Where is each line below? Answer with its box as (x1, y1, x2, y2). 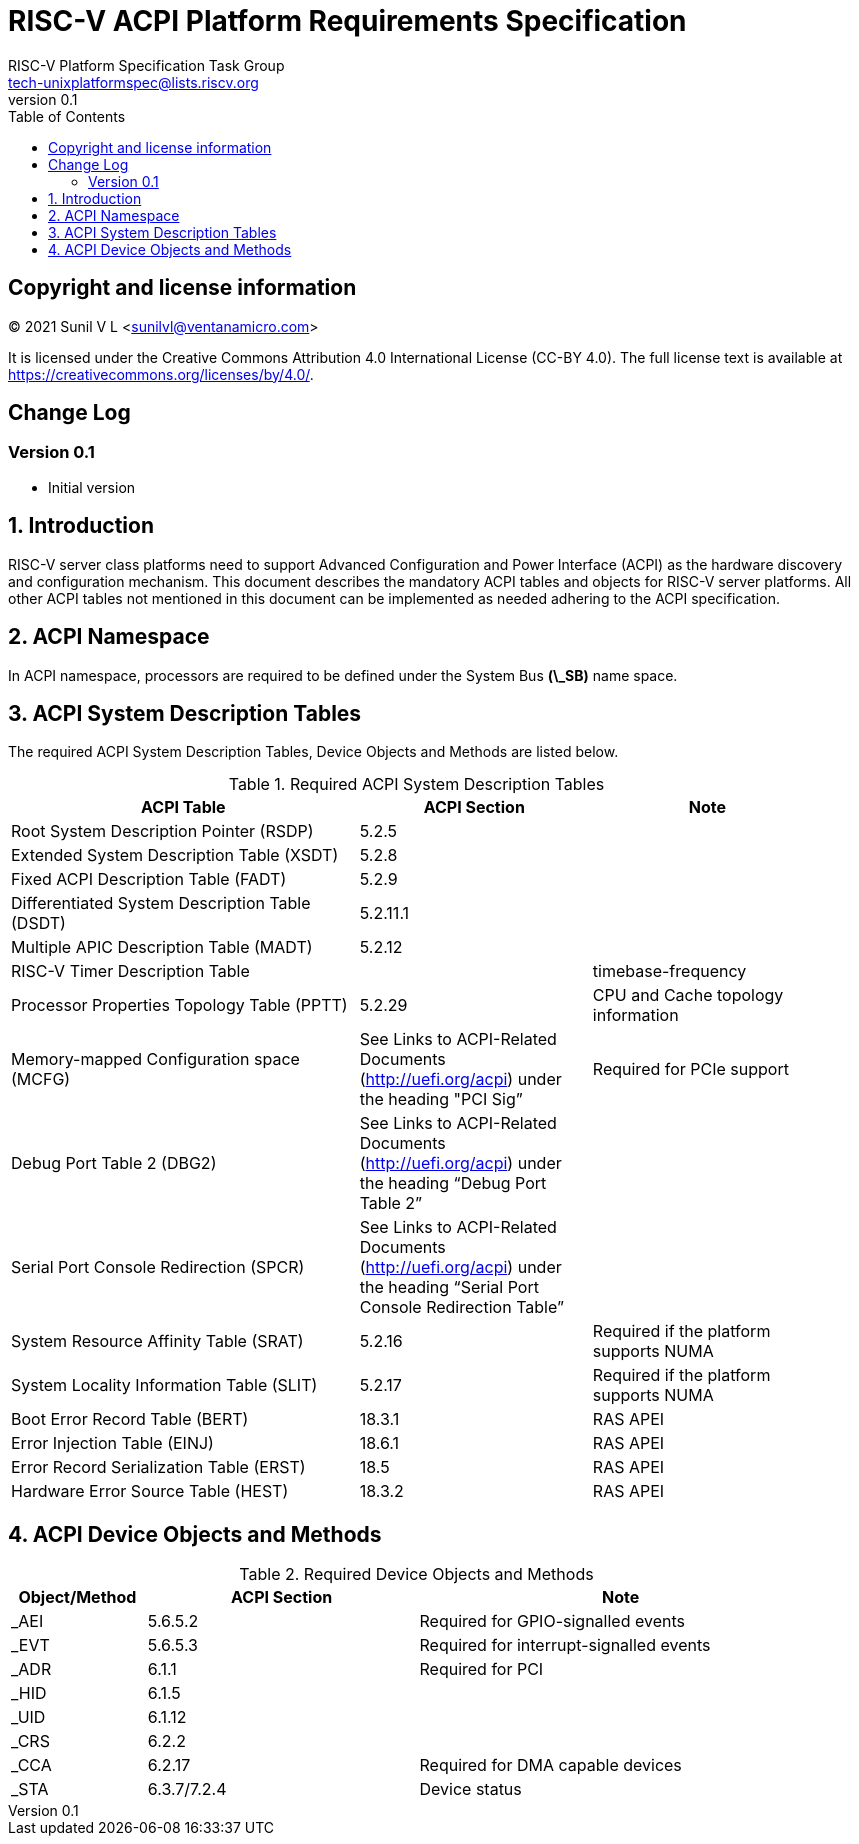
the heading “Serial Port (359, 1277, 539, 1298)
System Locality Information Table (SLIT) (11, 1375, 318, 1396)
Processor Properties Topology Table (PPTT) (11, 995, 348, 1016)
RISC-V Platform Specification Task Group (8, 56, 285, 74)
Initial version (48, 478, 136, 496)
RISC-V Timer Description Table (11, 961, 250, 982)
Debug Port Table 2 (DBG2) (11, 1153, 217, 1174)
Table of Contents (8, 107, 126, 125)
